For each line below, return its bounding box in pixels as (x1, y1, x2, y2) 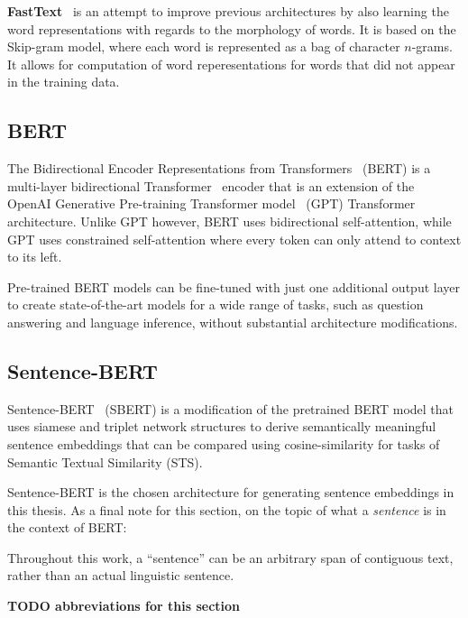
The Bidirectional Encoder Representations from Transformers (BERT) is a (7, 159, 431, 178)
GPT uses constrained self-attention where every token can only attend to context (7, 229, 462, 248)
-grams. (411, 37, 453, 56)
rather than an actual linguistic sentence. (7, 566, 234, 585)
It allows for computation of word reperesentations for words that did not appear (7, 54, 455, 73)
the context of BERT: (7, 518, 127, 537)
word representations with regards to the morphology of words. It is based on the (7, 19, 456, 38)
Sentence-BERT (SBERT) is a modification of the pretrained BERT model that (7, 399, 454, 418)
